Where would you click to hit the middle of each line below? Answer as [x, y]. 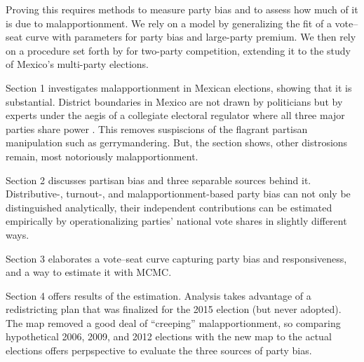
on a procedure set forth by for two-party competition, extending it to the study [178, 50]
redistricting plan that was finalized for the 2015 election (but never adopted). [174, 309]
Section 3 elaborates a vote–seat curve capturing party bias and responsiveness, [176, 258]
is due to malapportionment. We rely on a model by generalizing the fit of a [169, 23]
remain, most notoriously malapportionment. [102, 156]
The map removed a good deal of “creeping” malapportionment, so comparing [173, 322]
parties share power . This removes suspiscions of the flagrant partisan [157, 128]
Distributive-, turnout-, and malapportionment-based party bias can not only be [178, 194]
